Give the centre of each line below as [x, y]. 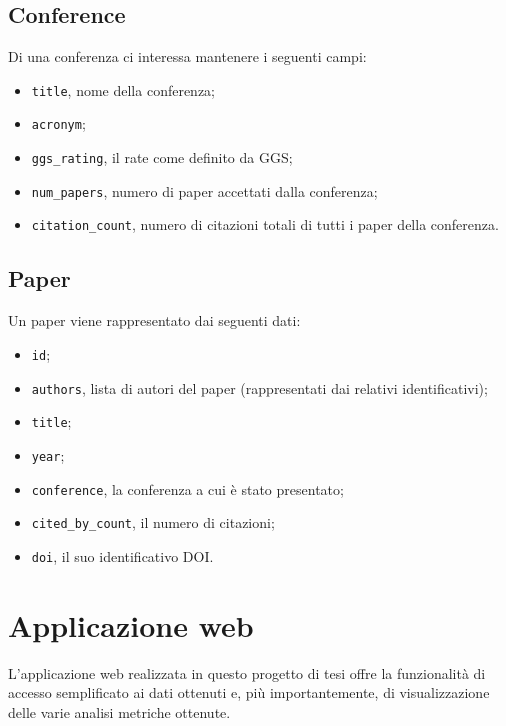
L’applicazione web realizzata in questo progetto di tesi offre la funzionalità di [247, 672]
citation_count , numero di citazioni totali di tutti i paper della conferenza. [265, 224]
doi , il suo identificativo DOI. [122, 555]
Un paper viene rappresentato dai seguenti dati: [154, 320]
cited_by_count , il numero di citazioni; [153, 522]
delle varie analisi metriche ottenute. [119, 711]
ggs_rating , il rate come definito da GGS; [162, 157]
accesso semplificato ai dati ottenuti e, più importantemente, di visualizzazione [249, 692]
